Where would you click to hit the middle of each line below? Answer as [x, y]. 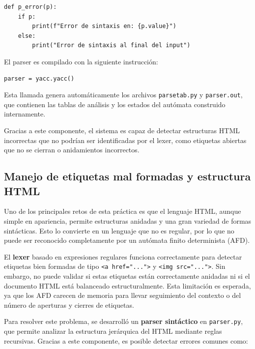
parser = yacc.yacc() [39, 78]
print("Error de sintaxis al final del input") [111, 45]
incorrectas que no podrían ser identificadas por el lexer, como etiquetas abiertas [125, 140]
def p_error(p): [30, 7]
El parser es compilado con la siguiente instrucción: [81, 61]
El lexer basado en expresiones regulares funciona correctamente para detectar [123, 256]
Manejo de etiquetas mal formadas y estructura [127, 176]
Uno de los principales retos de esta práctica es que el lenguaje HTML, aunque [123, 211]
